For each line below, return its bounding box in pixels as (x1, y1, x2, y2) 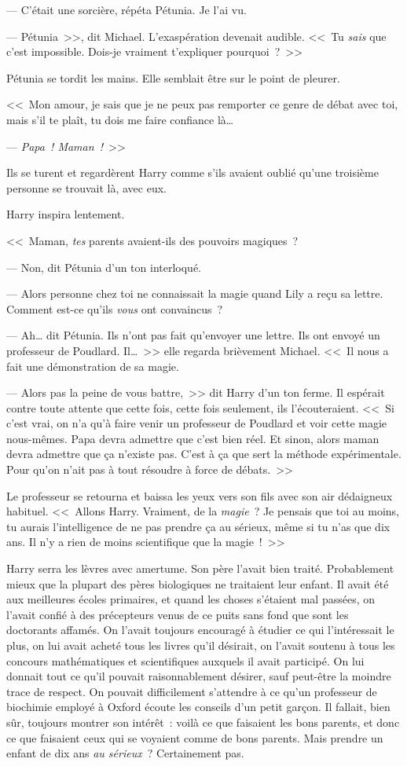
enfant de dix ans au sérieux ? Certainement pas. (6, 745, 244, 761)
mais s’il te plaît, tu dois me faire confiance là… (6, 111, 234, 127)
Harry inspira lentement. (6, 206, 125, 222)
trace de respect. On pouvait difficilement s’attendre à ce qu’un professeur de (6, 683, 377, 699)
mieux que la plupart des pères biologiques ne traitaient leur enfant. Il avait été (6, 575, 389, 592)
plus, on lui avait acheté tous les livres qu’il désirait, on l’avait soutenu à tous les (6, 637, 395, 653)
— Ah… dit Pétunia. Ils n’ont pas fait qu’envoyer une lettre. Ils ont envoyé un (6, 327, 380, 343)
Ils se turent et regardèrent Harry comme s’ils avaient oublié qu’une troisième (6, 164, 379, 181)
